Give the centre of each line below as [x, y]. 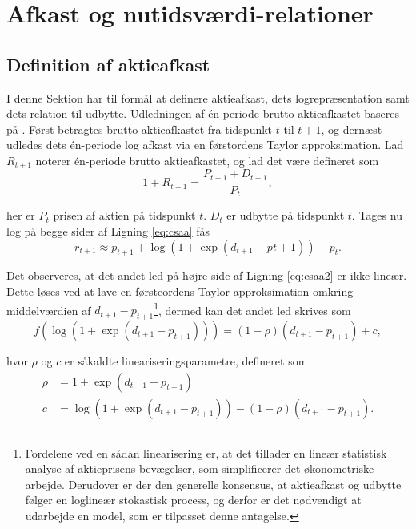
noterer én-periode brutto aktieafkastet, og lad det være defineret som [207, 160]
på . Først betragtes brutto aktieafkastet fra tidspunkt [140, 129]
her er [21, 215]
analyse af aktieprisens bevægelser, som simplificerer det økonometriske [200, 468]
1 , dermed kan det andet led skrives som [252, 309]
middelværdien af [49, 310]
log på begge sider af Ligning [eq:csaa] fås [108, 230]
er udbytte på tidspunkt [286, 215]
